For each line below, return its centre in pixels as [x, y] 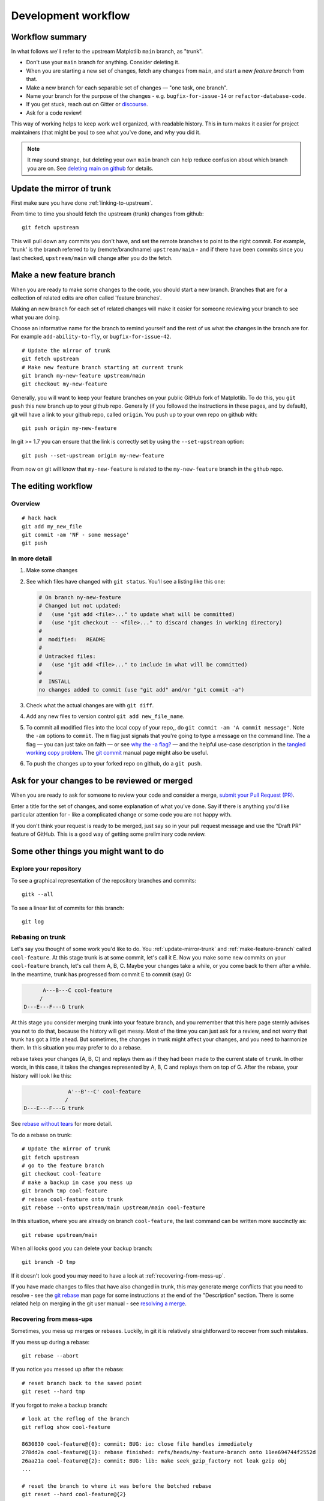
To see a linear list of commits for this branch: [67, 908]
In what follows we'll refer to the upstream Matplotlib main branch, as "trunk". [107, 52]
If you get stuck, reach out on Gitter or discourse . [87, 104]
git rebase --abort [50, 1356]
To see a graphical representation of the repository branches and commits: [104, 881]
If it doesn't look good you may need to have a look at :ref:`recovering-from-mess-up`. [118, 1275]
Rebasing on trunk [38, 937]
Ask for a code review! [54, 113]
